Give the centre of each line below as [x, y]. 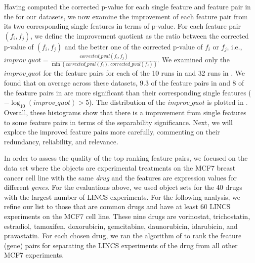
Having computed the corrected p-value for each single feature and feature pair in [127, 6]
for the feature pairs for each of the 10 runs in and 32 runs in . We [144, 73]
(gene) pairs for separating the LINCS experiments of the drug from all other [121, 245]
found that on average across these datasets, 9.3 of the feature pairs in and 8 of [124, 83]
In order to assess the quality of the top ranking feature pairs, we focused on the [126, 158]
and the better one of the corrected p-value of [134, 46]
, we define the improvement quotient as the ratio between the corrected [140, 35]
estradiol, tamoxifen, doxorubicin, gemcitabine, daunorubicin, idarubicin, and [121, 226]
